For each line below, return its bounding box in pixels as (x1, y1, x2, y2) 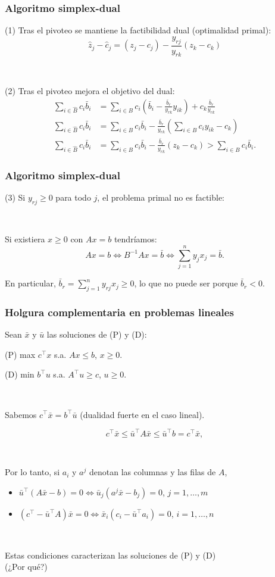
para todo (55, 191, 91, 203)
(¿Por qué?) (5, 560, 48, 573)
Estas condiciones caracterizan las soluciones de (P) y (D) (5, 548, 216, 561)
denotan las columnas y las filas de (89, 466, 216, 478)
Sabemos (5, 408, 37, 420)
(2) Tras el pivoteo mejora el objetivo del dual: (5, 85, 175, 97)
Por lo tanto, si (5, 466, 60, 478)
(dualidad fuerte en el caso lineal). (80, 408, 205, 420)
